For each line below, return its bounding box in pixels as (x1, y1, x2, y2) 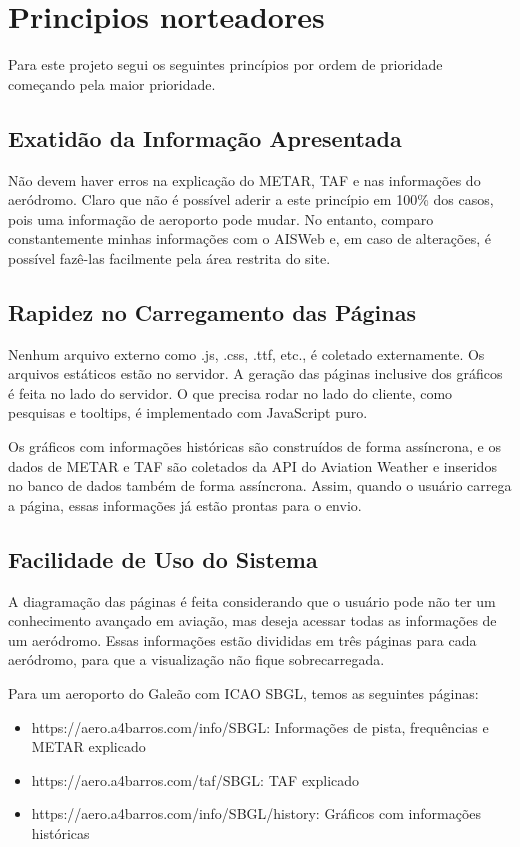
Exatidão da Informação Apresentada (8, 122, 402, 153)
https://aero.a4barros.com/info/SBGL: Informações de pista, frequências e (31, 716, 489, 737)
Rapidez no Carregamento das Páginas (8, 296, 416, 327)
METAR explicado (31, 736, 146, 757)
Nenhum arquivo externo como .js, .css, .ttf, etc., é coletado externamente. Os (8, 343, 485, 364)
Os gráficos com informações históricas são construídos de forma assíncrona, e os (8, 436, 501, 457)
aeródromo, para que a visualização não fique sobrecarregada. (8, 649, 385, 670)
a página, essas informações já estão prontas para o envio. (8, 494, 362, 515)
